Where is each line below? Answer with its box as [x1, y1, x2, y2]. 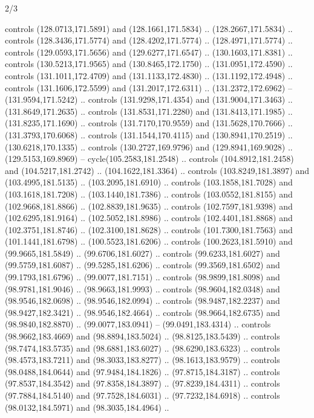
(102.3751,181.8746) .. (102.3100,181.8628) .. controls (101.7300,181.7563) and [5, 223, 293, 236]
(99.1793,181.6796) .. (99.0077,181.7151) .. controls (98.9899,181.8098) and [5, 271, 280, 283]
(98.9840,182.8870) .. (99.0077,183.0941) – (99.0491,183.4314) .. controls [5, 318, 271, 330]
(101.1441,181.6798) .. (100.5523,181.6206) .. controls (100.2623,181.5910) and [5, 235, 293, 248]
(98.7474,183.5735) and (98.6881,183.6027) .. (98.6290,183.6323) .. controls [5, 341, 280, 354]
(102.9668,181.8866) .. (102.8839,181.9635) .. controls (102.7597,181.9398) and [5, 199, 293, 212]
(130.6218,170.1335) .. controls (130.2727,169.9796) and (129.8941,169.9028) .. [5, 140, 293, 153]
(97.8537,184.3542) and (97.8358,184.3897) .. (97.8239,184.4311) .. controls [5, 377, 280, 390]
